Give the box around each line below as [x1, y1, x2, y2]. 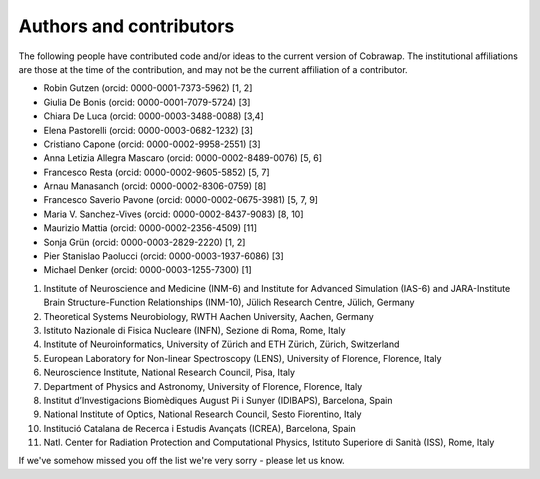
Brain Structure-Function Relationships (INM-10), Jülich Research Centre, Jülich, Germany [43, 296, 415, 309]
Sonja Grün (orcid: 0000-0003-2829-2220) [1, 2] [43, 236, 246, 248]
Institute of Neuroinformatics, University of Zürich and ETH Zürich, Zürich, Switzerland [43, 338, 400, 350]
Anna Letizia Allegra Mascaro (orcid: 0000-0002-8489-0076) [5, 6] [43, 152, 323, 164]
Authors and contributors [18, 15, 235, 37]
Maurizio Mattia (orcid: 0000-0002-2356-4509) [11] [43, 222, 258, 234]
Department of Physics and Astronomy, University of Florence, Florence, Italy [43, 380, 363, 392]
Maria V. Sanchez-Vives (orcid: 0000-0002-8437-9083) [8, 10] [43, 208, 304, 220]
